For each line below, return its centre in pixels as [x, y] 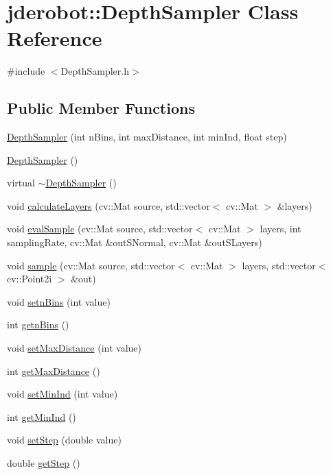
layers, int [281, 229]
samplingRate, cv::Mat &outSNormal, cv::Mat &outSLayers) [135, 242]
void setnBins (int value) [59, 301]
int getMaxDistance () [54, 370]
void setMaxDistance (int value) [74, 348]
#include [26, 71]
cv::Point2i [30, 279]
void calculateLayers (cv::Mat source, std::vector [109, 205]
